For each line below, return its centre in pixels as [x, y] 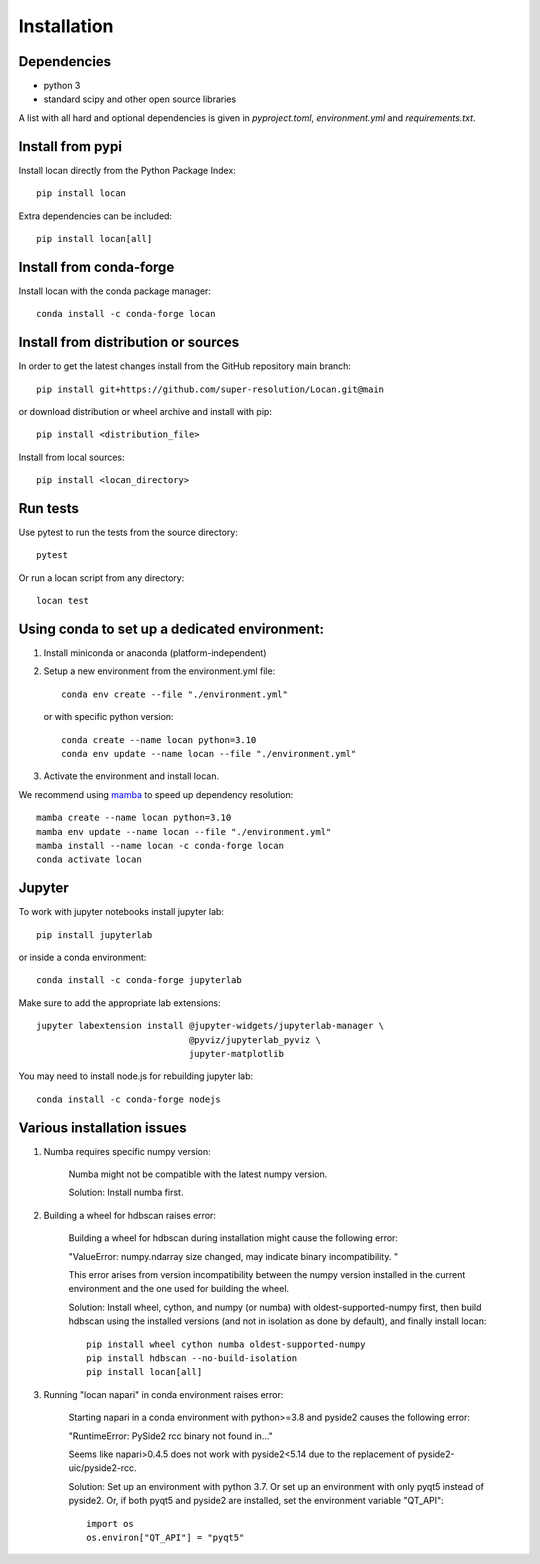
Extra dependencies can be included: [95, 216]
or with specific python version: [108, 717]
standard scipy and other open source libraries [140, 99]
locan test [63, 601]
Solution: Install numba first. [126, 1192]
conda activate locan [89, 859]
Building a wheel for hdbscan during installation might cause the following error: [233, 1238]
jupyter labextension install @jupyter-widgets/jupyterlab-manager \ [210, 1026]
